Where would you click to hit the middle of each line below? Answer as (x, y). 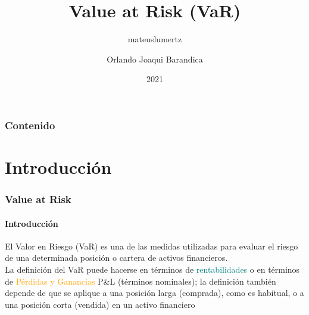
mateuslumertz (155, 39)
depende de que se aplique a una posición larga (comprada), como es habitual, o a (154, 293)
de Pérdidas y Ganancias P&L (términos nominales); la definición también (141, 281)
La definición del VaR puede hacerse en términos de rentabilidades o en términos (152, 269)
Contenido (30, 125)
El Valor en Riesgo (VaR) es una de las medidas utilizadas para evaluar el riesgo (152, 246)
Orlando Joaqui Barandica (155, 59)
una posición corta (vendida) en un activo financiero (100, 304)
